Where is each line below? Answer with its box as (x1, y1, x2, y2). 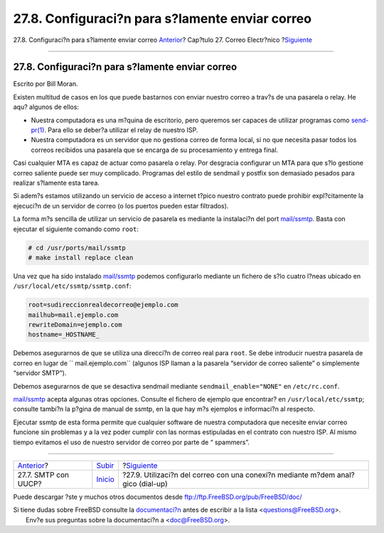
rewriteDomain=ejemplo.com (28, 321, 122, 329)
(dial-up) (139, 478, 169, 488)
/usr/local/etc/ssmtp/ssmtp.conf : (13, 281, 132, 291)
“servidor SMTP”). (13, 369, 67, 377)
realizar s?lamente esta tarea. (13, 178, 100, 187)
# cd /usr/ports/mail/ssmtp (28, 244, 126, 252)
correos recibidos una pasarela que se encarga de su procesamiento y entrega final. (31, 146, 279, 154)
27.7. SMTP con (17, 470, 70, 480)
